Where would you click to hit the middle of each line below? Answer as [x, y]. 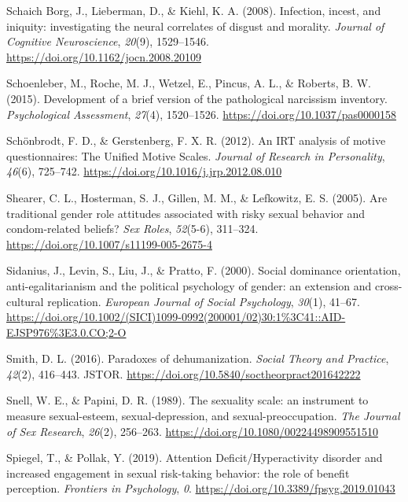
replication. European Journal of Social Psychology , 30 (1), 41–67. [204, 301]
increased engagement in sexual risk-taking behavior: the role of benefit [178, 472]
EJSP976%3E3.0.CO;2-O [66, 332]
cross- [388, 285]
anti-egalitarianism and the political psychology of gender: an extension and [189, 285]
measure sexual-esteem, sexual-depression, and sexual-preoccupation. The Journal [203, 416]
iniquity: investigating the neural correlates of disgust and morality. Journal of [195, 26]
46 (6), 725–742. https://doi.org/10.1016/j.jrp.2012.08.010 [144, 171]
